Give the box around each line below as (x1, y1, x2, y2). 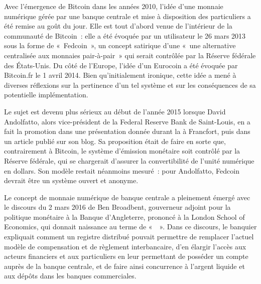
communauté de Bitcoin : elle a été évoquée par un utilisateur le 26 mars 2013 (4, 30, 246, 41)
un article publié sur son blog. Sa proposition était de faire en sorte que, (4, 135, 226, 146)
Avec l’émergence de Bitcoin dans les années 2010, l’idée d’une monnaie (4, 1, 223, 11)
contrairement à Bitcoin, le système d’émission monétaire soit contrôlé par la (4, 146, 240, 156)
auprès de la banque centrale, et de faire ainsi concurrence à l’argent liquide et (4, 260, 245, 271)
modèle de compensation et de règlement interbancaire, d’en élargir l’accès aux (4, 241, 246, 251)
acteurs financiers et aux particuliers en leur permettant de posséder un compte (4, 251, 248, 261)
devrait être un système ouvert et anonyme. (4, 175, 139, 186)
